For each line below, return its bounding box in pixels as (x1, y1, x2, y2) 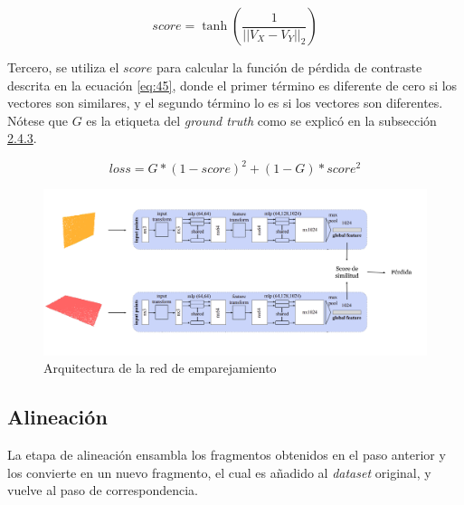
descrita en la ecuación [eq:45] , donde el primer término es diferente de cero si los (7, 75, 458, 94)
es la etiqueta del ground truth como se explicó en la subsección (86, 110, 437, 129)
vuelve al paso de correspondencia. (7, 481, 199, 500)
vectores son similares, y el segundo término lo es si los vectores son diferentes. (7, 93, 443, 112)
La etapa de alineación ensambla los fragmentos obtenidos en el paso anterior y (7, 445, 446, 464)
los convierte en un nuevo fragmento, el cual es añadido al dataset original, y (7, 462, 431, 481)
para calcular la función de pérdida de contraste (156, 58, 422, 76)
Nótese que (7, 110, 68, 129)
